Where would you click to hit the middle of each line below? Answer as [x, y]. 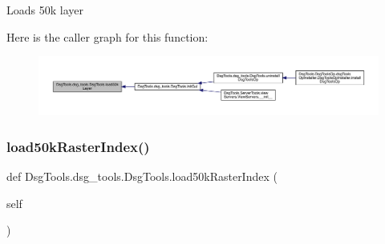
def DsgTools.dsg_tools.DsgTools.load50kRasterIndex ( [142, 176]
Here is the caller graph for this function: [107, 36]
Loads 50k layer [45, 10]
